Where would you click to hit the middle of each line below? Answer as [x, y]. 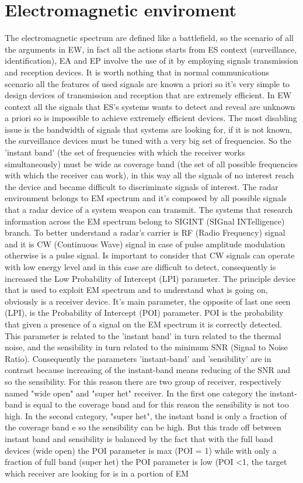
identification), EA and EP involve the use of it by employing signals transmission [151, 61]
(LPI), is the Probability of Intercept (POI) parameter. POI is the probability [144, 313]
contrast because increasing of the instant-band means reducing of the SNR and [148, 370]
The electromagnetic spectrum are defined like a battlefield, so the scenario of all [149, 38]
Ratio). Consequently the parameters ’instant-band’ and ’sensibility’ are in [138, 358]
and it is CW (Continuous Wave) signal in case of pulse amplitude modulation [145, 244]
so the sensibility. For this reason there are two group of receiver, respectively [143, 381]
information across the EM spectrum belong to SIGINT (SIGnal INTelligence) [145, 221]
